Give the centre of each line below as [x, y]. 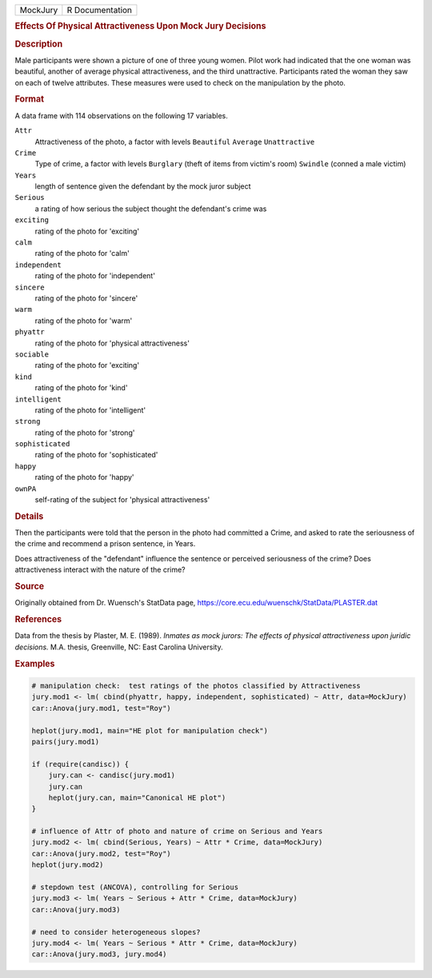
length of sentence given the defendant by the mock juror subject [143, 186]
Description [39, 44]
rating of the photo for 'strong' [85, 433]
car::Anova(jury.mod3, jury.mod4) [99, 954]
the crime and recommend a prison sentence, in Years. [105, 544]
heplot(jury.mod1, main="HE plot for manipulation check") [150, 731]
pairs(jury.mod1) [66, 741]
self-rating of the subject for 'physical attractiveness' [122, 500]
